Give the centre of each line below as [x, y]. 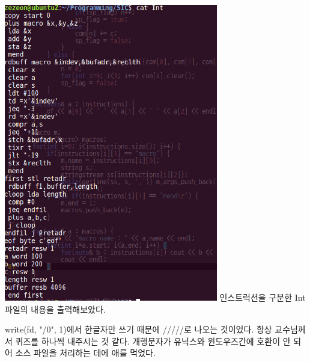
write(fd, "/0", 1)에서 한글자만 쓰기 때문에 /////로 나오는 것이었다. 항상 [138, 329]
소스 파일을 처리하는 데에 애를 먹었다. [85, 353]
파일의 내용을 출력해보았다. [55, 309]
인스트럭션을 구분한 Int [263, 297]
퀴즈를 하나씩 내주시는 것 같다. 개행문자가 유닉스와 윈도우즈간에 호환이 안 [153, 341]
